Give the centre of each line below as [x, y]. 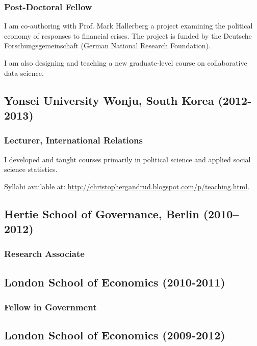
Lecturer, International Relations [73, 140]
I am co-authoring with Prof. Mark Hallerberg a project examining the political [128, 26]
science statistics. [31, 169]
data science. [24, 73]
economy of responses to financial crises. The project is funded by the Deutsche [128, 35]
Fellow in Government [50, 307]
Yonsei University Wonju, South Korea [109, 100]
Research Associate [44, 254]
